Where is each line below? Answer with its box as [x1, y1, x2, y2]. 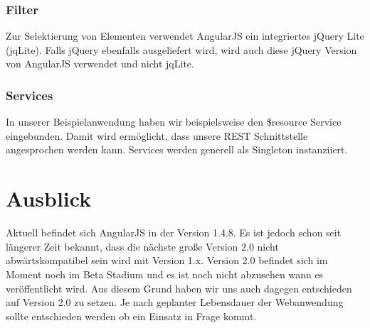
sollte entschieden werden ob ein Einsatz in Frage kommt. [6, 308, 257, 323]
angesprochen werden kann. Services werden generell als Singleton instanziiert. [6, 142, 348, 157]
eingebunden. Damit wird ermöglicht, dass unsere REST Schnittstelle [6, 128, 308, 143]
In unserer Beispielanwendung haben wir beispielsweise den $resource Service [6, 114, 342, 129]
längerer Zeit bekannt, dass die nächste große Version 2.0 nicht [6, 239, 279, 253]
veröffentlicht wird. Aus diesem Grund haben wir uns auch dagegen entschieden [6, 280, 352, 295]
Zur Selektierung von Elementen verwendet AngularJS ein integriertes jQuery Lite [6, 28, 364, 43]
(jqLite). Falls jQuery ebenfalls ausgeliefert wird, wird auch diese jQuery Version [6, 42, 357, 57]
